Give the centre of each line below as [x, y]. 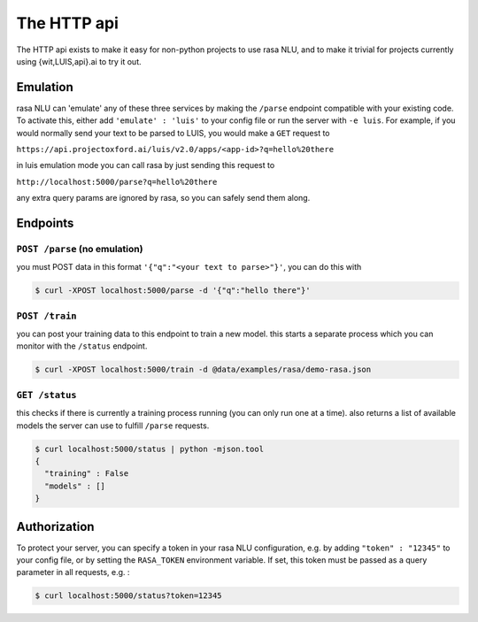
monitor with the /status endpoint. [82, 346]
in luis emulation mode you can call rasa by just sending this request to [146, 165]
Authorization [55, 526]
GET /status [46, 395]
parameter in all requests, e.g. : [73, 572]
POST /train [46, 316]
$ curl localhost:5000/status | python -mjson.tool [150, 449]
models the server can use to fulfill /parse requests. [113, 426]
